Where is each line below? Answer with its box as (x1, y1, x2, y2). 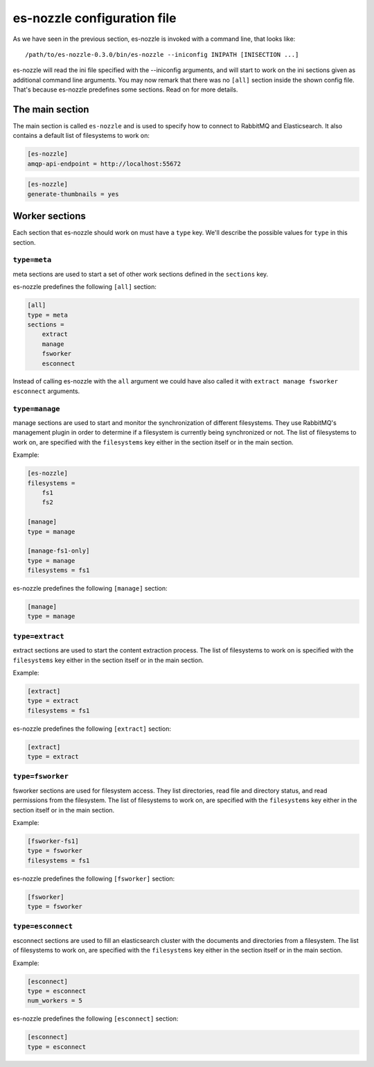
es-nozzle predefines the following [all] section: (12, 283, 157, 291)
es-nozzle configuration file (12, 10, 177, 26)
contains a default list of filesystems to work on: (12, 132, 150, 140)
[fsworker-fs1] (27, 837, 79, 845)
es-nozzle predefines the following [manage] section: (12, 584, 168, 593)
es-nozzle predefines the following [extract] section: (12, 725, 171, 733)
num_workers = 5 (27, 997, 83, 1005)
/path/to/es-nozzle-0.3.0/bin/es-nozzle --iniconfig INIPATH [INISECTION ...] (25, 51, 299, 58)
